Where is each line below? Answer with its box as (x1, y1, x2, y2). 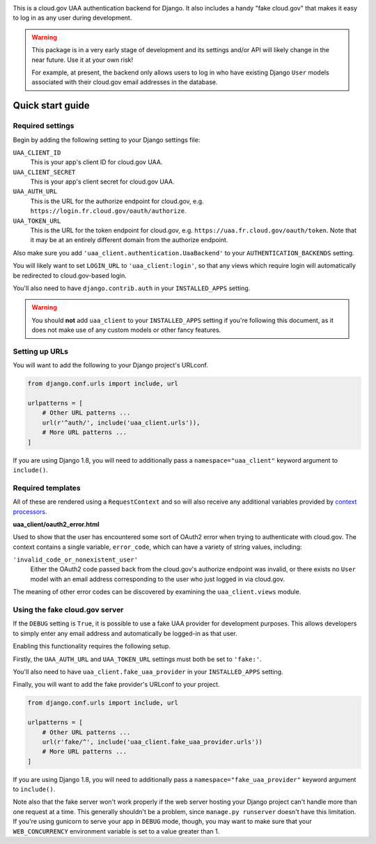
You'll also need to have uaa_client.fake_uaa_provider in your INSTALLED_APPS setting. (13, 667, 283, 676)
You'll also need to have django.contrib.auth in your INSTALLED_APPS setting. (13, 284, 251, 292)
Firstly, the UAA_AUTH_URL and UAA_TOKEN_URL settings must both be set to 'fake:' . (13, 655, 262, 663)
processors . (13, 507, 48, 516)
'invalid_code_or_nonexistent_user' (13, 556, 139, 564)
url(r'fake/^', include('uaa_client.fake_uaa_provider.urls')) (42, 738, 263, 746)
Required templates (13, 483, 81, 493)
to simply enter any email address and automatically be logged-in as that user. (13, 629, 238, 637)
